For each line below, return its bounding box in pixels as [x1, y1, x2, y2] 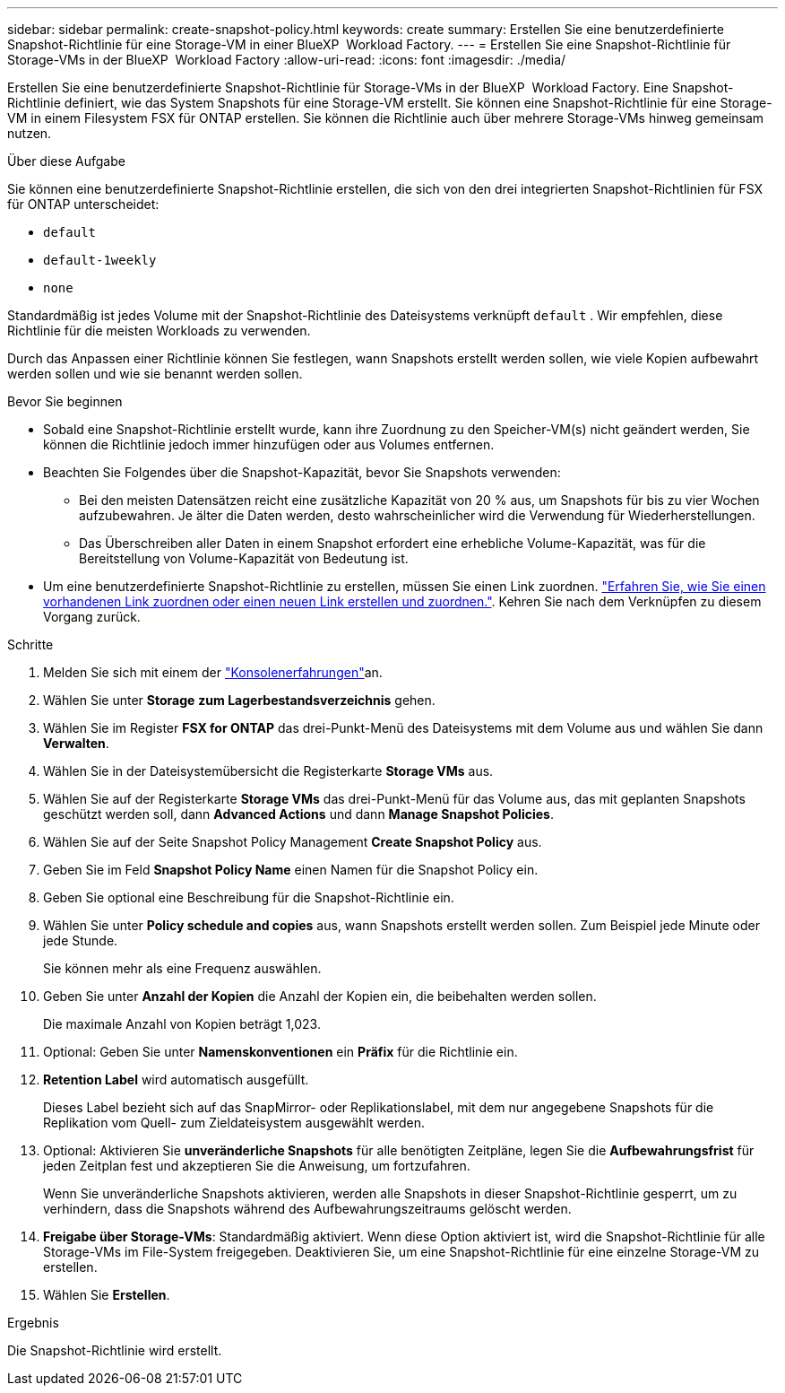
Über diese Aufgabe [7, 153, 125, 169]
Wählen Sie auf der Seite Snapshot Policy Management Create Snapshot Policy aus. [43, 834, 542, 849]
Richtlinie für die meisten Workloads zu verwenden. [7, 323, 311, 338]
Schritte [7, 637, 54, 652]
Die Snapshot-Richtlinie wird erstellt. [7, 1343, 222, 1358]
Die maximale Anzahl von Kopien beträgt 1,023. [43, 1016, 321, 1032]
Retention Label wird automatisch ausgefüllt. [43, 1072, 309, 1087]
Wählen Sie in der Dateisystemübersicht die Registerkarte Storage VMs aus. [43, 763, 494, 779]
